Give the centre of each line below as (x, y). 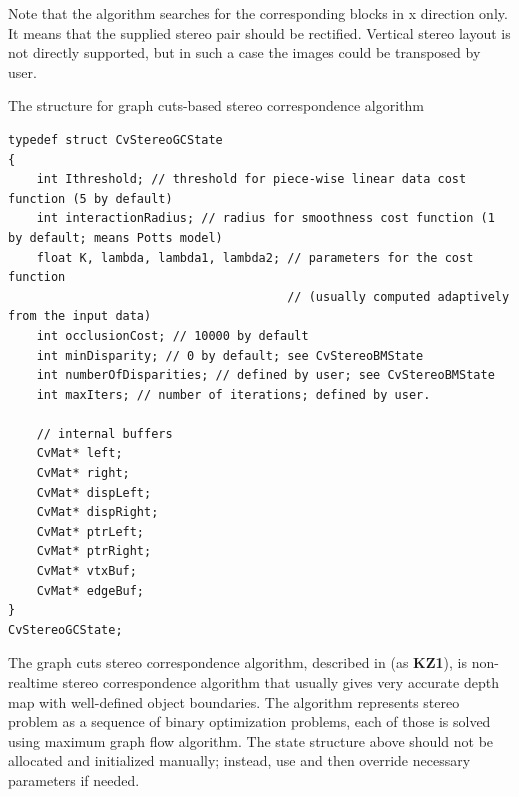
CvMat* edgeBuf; (90, 590)
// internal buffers (104, 433)
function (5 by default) (90, 198)
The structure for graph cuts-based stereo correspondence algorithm (216, 105)
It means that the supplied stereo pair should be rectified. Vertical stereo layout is (259, 32)
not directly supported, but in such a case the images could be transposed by (244, 52)
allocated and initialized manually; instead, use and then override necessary (239, 760)
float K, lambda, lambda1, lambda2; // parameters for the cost (255, 257)
